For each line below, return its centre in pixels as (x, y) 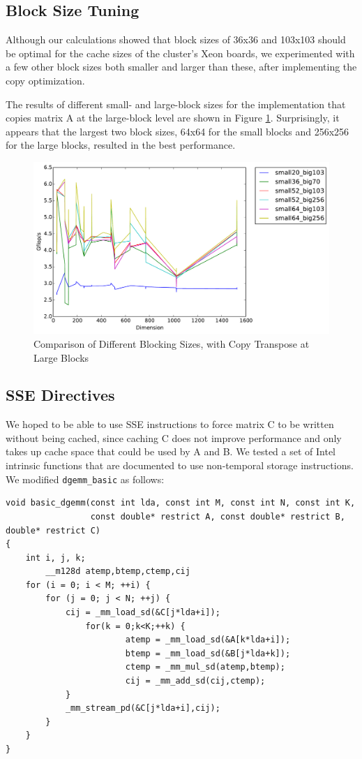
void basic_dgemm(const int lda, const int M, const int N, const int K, (181, 503)
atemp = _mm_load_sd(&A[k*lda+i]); (208, 640)
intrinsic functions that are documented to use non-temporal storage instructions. (180, 465)
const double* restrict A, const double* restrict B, (218, 516)
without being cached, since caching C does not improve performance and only (174, 437)
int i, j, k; (55, 558)
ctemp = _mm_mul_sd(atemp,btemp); (205, 667)
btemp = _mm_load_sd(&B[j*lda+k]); (208, 653)
